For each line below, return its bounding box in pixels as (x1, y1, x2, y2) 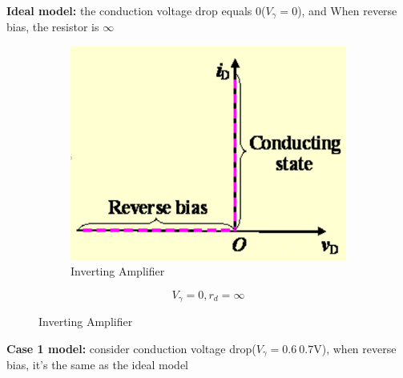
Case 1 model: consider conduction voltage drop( (6, 340, 256, 356)
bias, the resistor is (6, 18, 99, 35)
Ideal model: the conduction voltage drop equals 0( (6, 2, 266, 18)
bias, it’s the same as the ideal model (6, 356, 188, 373)
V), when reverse (313, 340, 397, 356)
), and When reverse (297, 2, 397, 18)
